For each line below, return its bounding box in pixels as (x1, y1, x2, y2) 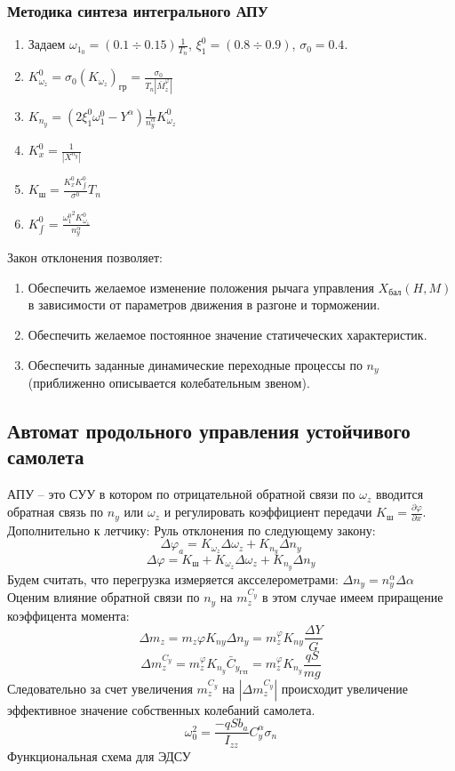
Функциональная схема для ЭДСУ (7, 746, 191, 765)
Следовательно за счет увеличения (7, 679, 193, 697)
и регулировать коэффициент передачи (164, 502, 372, 521)
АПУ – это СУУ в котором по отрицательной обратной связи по (7, 485, 355, 503)
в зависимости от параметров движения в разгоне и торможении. (28, 295, 380, 314)
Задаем (28, 35, 66, 53)
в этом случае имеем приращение (261, 588, 443, 606)
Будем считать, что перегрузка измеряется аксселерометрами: (7, 569, 339, 588)
